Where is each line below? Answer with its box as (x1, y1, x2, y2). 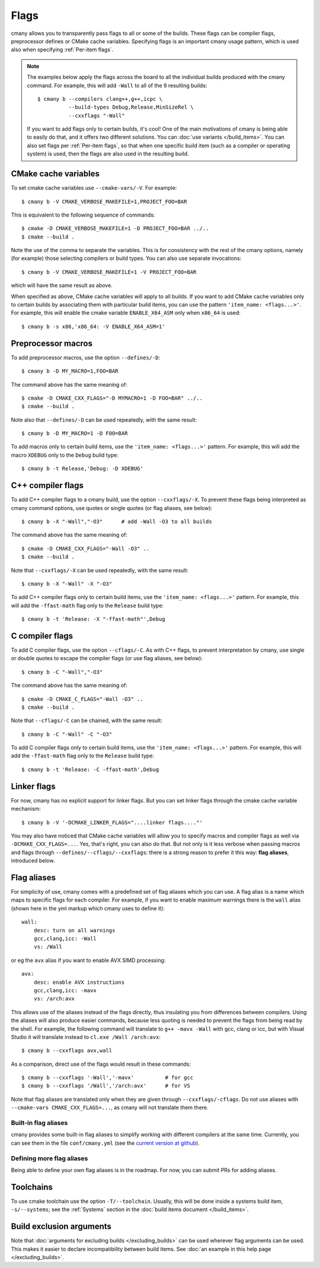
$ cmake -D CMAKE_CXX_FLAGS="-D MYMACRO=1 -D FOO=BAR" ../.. (21, 394, 203, 402)
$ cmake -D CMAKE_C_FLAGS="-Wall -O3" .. (21, 696, 143, 702)
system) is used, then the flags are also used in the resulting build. (27, 150, 189, 157)
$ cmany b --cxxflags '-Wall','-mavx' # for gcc (21, 1074, 194, 1081)
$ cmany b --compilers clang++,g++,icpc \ (37, 95, 163, 102)
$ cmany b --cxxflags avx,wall (21, 1047, 113, 1054)
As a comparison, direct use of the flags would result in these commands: (11, 1060, 191, 1068)
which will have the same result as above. (11, 282, 113, 289)
